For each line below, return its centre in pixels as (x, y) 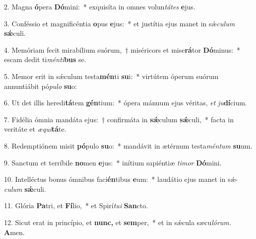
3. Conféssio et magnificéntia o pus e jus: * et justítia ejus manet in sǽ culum (120, 23)
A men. (14, 232)
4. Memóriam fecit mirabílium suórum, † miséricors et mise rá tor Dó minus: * (122, 49)
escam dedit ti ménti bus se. (45, 59)
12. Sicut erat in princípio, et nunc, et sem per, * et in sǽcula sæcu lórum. (118, 222)
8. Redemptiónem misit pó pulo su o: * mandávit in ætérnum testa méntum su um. (128, 145)
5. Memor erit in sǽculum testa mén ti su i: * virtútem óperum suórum (111, 76)
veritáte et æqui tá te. (35, 129)
